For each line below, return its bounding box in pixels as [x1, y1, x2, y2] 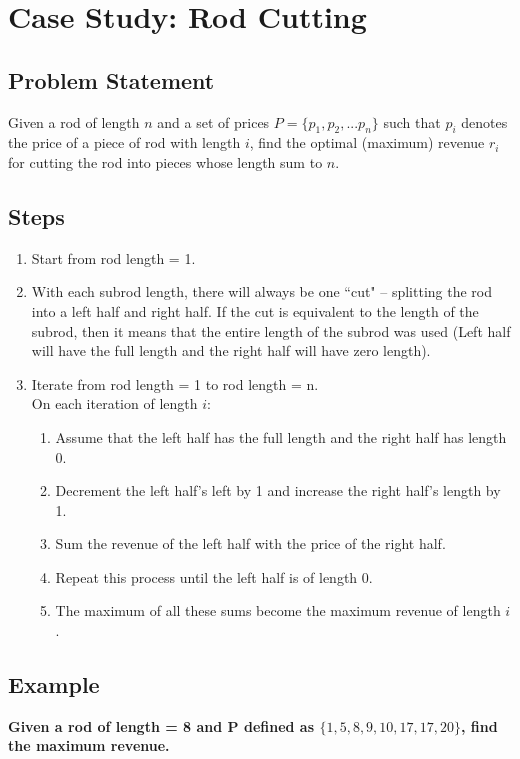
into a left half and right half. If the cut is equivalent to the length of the [31, 300, 479, 321]
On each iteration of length [31, 393, 198, 414]
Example [8, 669, 100, 700]
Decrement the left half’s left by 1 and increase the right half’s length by [55, 480, 501, 501]
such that [383, 111, 441, 132]
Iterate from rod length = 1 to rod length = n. [31, 373, 319, 394]
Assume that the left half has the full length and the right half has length [55, 426, 507, 447]
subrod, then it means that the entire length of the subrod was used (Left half [31, 320, 511, 341]
